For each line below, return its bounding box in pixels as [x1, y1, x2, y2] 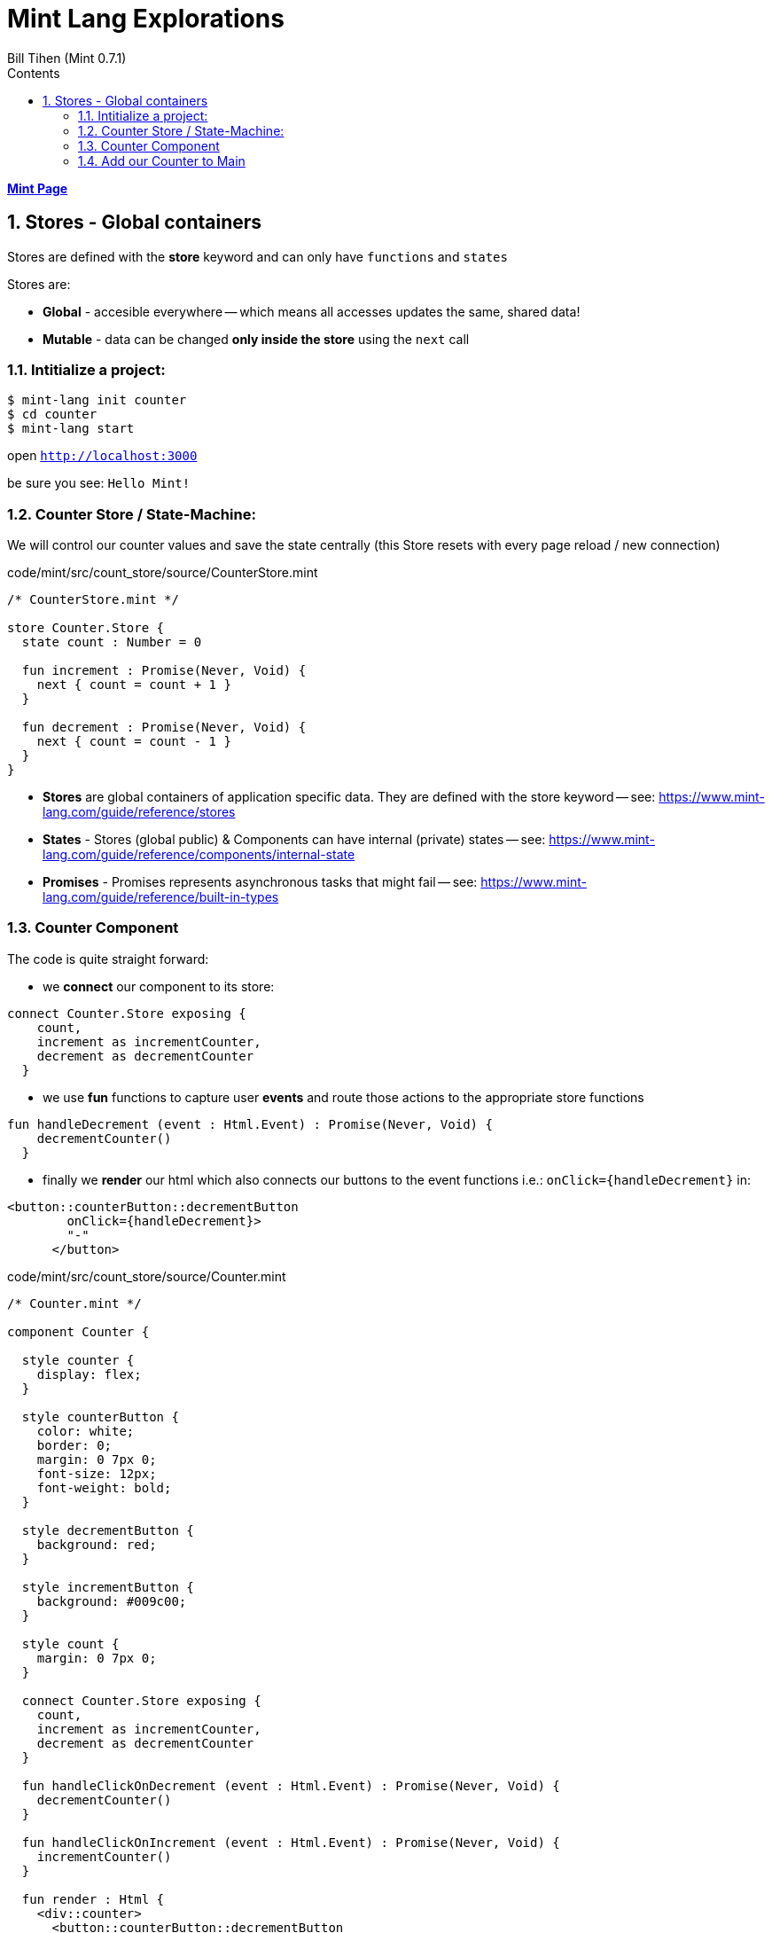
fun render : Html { [21, 1891, 165, 1906]
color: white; [36, 1423, 135, 1438]
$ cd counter [7, 407, 97, 422]
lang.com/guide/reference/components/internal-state [43, 847, 355, 863]
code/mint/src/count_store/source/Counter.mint [7, 1268, 286, 1284]
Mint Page [7, 180, 68, 196]
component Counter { [7, 1324, 150, 1339]
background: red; [36, 1537, 157, 1552]
